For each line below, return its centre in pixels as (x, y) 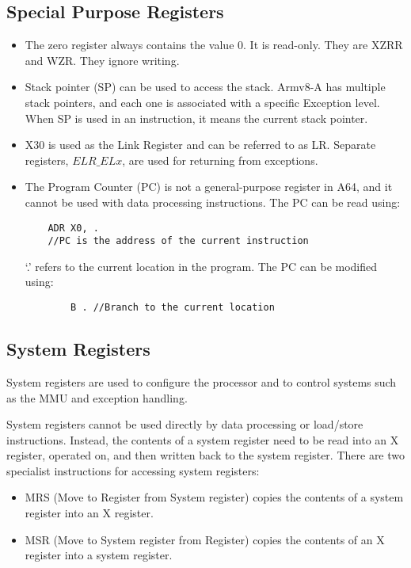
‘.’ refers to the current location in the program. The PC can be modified (201, 266)
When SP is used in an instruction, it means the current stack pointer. (196, 118)
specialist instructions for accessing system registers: (133, 470)
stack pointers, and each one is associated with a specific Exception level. (202, 102)
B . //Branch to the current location (173, 308)
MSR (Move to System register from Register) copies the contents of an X (205, 539)
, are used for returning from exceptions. (220, 160)
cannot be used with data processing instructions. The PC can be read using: (213, 202)
